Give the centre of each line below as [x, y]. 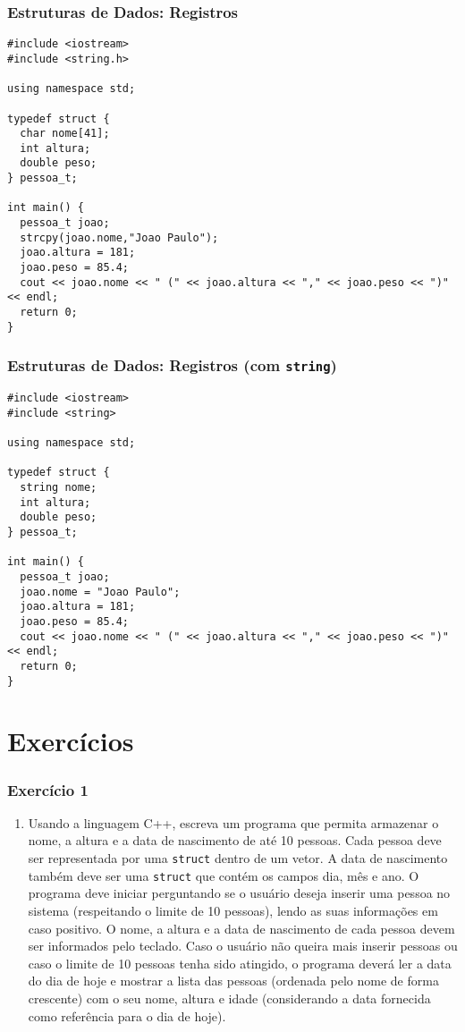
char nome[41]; [65, 134]
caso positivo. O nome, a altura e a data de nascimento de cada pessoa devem [241, 928]
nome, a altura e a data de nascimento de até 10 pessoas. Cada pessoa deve [235, 840]
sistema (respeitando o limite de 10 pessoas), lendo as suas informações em [233, 910]
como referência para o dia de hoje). [127, 1015]
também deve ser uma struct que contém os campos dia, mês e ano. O [224, 875]
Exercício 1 [48, 789]
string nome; [59, 488]
